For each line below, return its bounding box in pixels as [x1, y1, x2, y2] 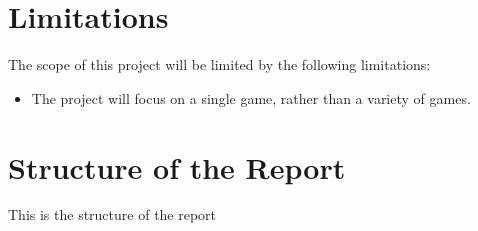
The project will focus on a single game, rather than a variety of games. [31, 87, 471, 108]
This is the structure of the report [8, 204, 217, 225]
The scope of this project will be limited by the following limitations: [8, 54, 431, 75]
